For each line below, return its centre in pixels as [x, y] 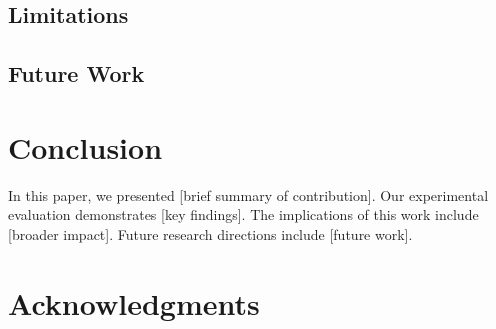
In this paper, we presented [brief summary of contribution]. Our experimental [248, 194]
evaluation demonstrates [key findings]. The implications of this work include [243, 214]
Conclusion [85, 146]
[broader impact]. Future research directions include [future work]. [210, 233]
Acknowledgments [134, 302]
